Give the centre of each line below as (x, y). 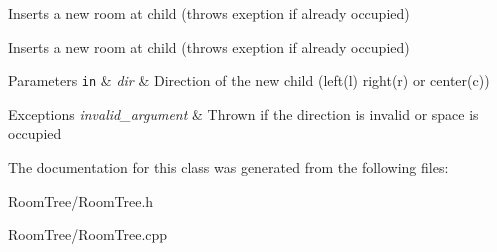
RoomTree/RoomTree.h (81, 200)
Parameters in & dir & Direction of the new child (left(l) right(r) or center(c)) (249, 80)
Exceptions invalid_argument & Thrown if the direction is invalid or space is (243, 113)
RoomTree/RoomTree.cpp (88, 234)
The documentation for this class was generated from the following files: (228, 167)
